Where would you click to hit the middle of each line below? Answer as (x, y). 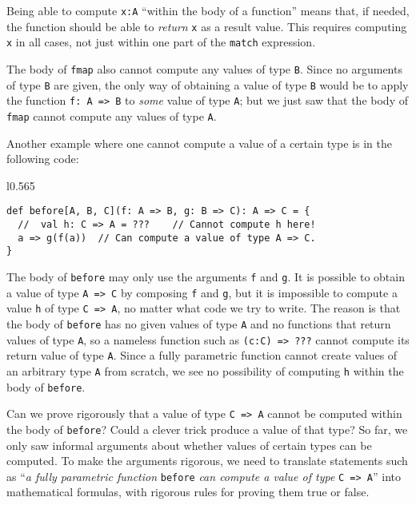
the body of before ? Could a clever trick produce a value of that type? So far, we (207, 429)
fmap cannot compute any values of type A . (112, 115)
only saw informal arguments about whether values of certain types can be (189, 445)
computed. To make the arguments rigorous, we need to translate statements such (207, 461)
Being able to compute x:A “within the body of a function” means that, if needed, (208, 10)
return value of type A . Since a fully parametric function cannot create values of (202, 355)
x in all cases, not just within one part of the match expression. (161, 42)
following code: (43, 159)
